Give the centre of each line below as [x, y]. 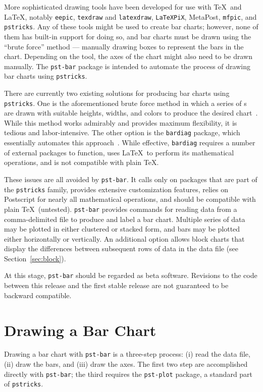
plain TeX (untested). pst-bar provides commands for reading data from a [121, 209]
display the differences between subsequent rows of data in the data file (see [121, 248]
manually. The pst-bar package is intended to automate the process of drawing [127, 66]
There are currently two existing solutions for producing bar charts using [117, 93]
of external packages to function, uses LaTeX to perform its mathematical [119, 152]
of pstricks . [24, 384]
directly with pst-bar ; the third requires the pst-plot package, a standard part [128, 374]
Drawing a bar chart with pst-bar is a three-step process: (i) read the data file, [127, 354]
